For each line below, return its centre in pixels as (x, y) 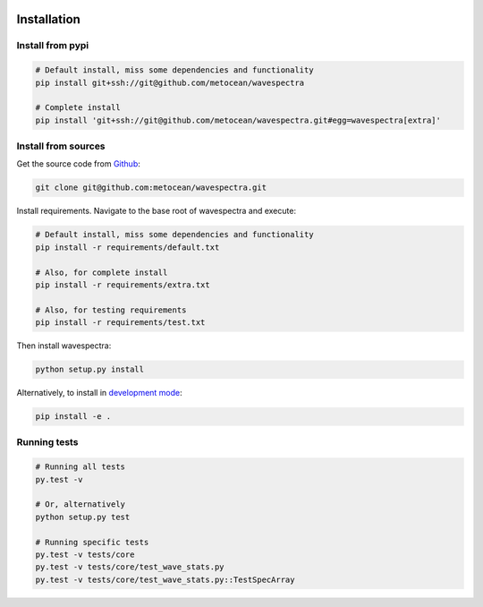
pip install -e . (73, 417)
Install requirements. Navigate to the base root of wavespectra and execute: (157, 211)
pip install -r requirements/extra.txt (123, 285)
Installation (48, 19)
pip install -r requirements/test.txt (120, 323)
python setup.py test (83, 517)
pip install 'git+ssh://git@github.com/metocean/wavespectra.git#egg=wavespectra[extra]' (238, 120)
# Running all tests (80, 467)
